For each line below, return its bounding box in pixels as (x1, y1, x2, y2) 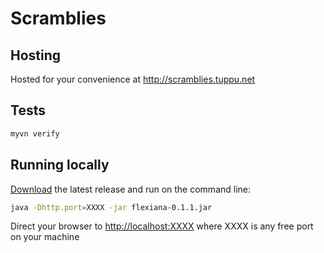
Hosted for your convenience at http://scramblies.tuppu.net (10, 73, 256, 85)
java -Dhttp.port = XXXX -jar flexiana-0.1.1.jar (10, 202, 213, 212)
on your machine (10, 231, 80, 243)
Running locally (10, 157, 110, 174)
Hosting (10, 47, 62, 64)
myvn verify (10, 128, 60, 139)
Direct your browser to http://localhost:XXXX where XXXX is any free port (10, 220, 314, 232)
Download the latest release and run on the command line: (10, 183, 252, 195)
